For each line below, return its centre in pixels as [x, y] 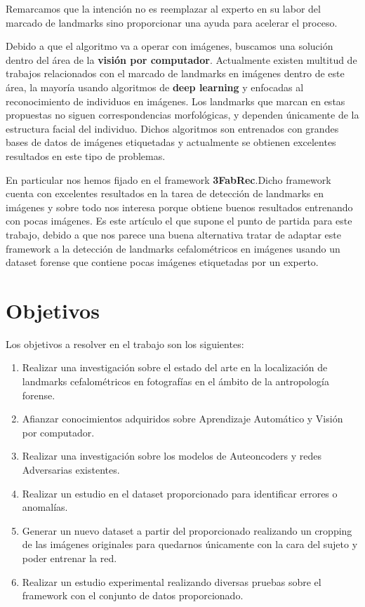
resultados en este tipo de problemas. [86, 155]
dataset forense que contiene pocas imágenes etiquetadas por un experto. [162, 262]
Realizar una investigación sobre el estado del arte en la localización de [175, 367]
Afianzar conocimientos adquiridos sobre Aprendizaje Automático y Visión [182, 419]
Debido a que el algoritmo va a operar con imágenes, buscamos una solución [170, 46]
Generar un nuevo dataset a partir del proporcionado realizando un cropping [187, 530]
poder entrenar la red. [69, 558]
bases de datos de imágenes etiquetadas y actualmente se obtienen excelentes [171, 142]
